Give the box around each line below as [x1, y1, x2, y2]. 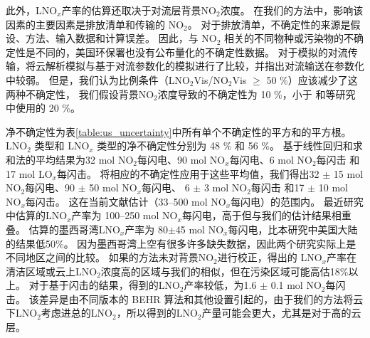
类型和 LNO [34, 138, 90, 153]
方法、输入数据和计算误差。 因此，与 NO [25, 31, 217, 46]
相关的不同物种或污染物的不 [224, 31, 354, 46]
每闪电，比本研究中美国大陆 [228, 221, 358, 236]
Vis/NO [194, 72, 228, 87]
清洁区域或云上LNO [6, 263, 97, 278]
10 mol [318, 180, 348, 195]
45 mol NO [175, 221, 224, 236]
